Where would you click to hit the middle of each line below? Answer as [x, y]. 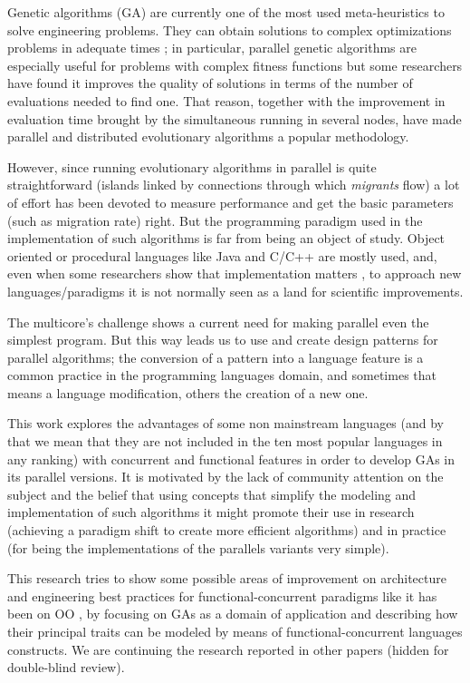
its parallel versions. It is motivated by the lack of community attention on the [225, 477]
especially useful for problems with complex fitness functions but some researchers [235, 65]
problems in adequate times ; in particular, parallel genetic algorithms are [212, 48]
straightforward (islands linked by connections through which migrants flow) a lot [234, 185]
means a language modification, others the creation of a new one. [188, 392]
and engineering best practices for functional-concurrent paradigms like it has [222, 595]
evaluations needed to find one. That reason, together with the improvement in [226, 100]
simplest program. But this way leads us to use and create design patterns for [223, 340]
